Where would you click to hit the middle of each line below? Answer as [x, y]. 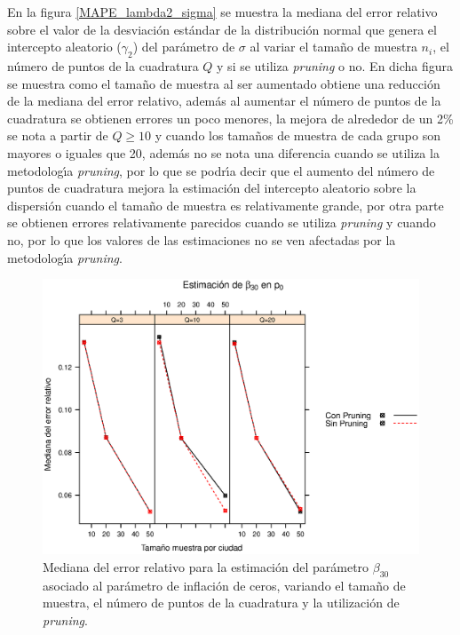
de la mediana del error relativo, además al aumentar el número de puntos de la [224, 101]
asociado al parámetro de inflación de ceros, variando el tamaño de [224, 585]
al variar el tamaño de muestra [333, 47]
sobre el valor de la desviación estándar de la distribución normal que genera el [222, 29]
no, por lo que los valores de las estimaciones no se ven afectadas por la [202, 239]
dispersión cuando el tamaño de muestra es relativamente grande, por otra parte [226, 205]
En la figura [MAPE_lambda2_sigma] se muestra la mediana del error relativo [222, 12]
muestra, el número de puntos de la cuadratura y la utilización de [221, 603]
